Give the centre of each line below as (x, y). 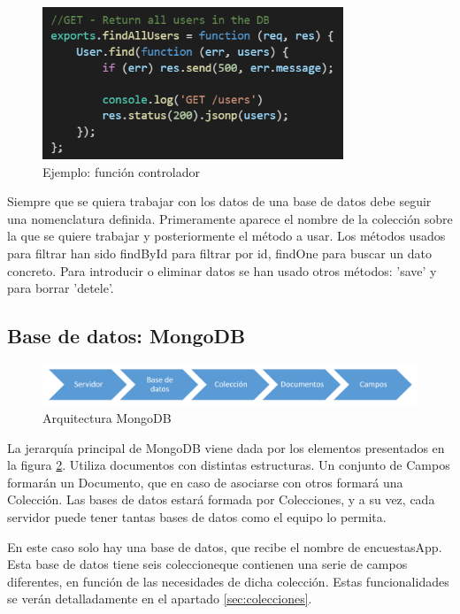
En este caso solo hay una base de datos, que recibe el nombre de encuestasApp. (225, 546)
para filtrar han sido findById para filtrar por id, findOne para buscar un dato (219, 253)
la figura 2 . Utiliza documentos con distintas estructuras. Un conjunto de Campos (229, 465)
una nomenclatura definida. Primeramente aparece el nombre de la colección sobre (230, 218)
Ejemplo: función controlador (122, 171)
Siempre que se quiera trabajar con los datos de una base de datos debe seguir (219, 201)
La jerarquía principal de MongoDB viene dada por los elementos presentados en (226, 447)
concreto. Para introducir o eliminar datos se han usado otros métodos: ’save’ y (222, 270)
